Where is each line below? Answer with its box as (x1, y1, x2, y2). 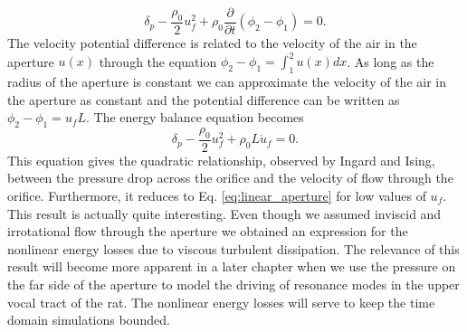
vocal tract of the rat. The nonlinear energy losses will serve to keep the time (7, 292, 435, 311)
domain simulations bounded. (7, 310, 170, 329)
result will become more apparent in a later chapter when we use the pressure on (7, 257, 456, 276)
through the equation (99, 52, 217, 71)
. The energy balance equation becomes (86, 108, 304, 127)
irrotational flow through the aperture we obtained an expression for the (7, 222, 408, 241)
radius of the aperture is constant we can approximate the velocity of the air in (7, 71, 446, 90)
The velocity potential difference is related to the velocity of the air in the (7, 33, 417, 52)
